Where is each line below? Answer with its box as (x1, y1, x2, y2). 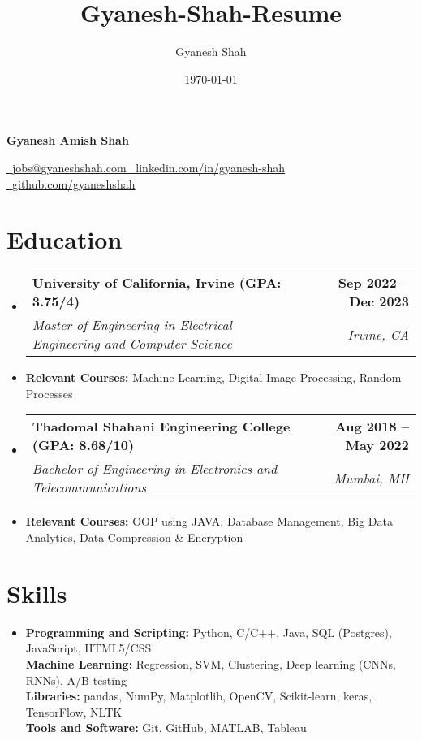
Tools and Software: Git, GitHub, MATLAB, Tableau (25, 719, 307, 736)
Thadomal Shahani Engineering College (32, 417, 291, 436)
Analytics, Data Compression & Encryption (25, 529, 243, 545)
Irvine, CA (347, 324, 409, 344)
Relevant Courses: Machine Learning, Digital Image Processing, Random (25, 369, 402, 386)
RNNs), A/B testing (25, 671, 127, 688)
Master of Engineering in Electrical (32, 315, 232, 335)
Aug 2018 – (334, 417, 409, 436)
